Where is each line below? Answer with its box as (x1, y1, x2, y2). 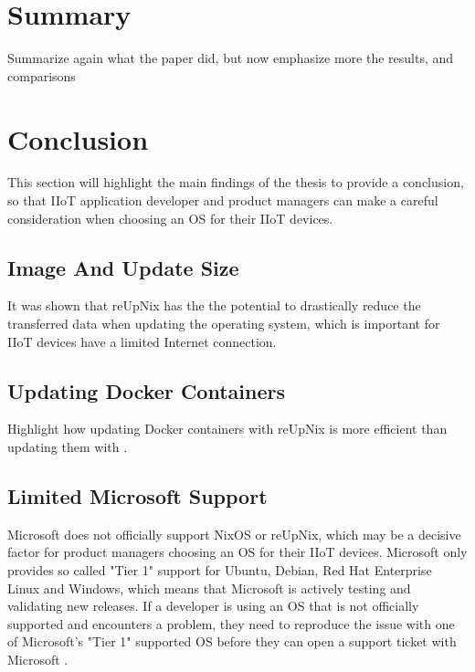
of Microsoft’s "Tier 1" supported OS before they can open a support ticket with (7, 632, 457, 651)
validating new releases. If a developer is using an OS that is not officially (7, 596, 419, 615)
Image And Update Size (7, 253, 239, 281)
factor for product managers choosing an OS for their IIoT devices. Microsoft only (7, 542, 468, 562)
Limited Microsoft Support (7, 481, 268, 509)
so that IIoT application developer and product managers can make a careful (7, 191, 438, 210)
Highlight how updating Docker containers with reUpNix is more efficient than (7, 419, 448, 438)
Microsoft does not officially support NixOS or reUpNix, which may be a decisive (7, 524, 461, 543)
